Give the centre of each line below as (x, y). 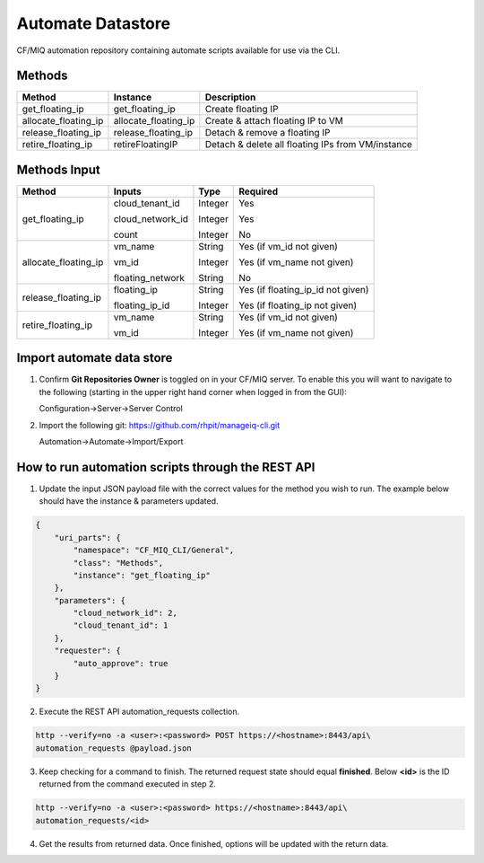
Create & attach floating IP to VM (274, 121)
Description (230, 97)
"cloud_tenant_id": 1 (121, 625)
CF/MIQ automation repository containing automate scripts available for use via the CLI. (178, 50)
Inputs (128, 191)
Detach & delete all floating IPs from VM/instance (308, 145)
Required (259, 191)
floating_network (149, 277)
